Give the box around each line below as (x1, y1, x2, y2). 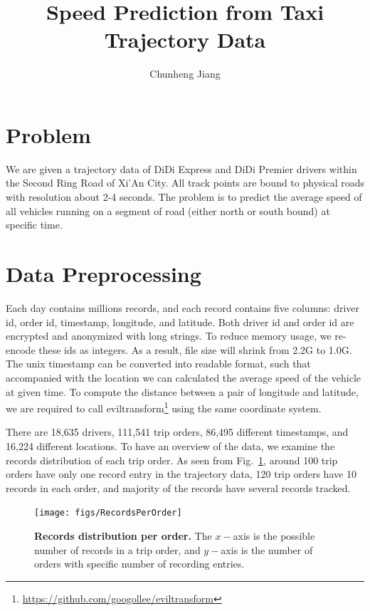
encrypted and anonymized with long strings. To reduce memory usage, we (6, 328, 332, 343)
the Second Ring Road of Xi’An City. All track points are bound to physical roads (6, 175, 364, 190)
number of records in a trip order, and (34, 542, 201, 557)
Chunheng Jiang (149, 66, 221, 81)
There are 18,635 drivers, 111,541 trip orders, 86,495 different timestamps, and (6, 424, 349, 439)
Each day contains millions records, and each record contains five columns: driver (6, 300, 360, 315)
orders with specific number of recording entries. (34, 556, 245, 571)
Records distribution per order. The (34, 528, 212, 543)
